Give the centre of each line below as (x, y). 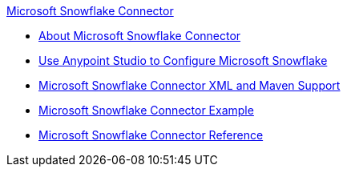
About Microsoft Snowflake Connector (140, 36)
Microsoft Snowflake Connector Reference (151, 135)
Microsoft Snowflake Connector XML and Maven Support (190, 85)
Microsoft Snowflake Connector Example (146, 110)
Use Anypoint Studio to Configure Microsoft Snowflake (183, 60)
